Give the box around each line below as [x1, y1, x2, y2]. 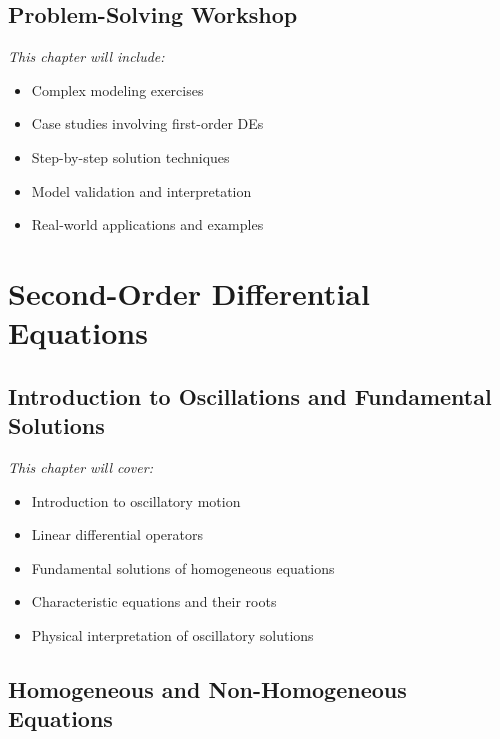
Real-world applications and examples [31, 214, 264, 235]
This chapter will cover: [8, 456, 153, 477]
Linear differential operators [31, 524, 203, 545]
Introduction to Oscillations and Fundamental [8, 380, 492, 411]
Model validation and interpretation [31, 180, 252, 201]
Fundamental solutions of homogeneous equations [31, 557, 335, 578]
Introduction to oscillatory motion [31, 490, 241, 511]
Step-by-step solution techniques [31, 146, 230, 167]
